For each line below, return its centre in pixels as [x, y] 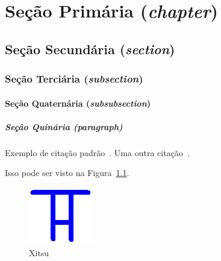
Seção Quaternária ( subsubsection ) [78, 103]
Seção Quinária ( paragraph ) [64, 126]
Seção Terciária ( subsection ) [74, 79]
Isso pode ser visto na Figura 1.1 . [67, 173]
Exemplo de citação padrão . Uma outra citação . [97, 152]
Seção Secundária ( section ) [90, 49]
